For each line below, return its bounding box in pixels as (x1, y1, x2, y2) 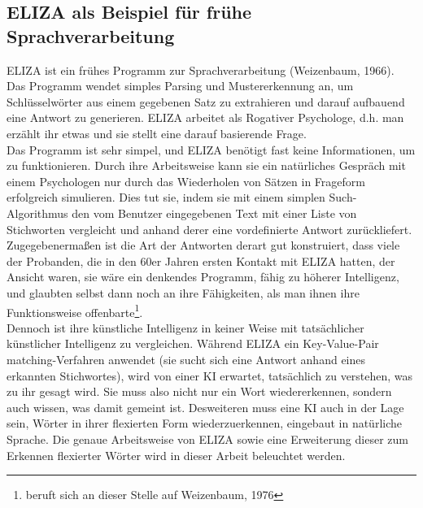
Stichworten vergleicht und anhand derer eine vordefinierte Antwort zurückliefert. (7, 220, 412, 237)
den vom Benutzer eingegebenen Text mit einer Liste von (72, 204, 357, 221)
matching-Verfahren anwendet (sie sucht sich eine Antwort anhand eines (7, 350, 366, 367)
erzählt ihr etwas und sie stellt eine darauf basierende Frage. (7, 124, 307, 141)
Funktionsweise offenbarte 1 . (7, 301, 143, 320)
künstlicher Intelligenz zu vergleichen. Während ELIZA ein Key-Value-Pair (7, 335, 379, 352)
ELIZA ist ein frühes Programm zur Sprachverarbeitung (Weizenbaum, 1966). (7, 61, 395, 78)
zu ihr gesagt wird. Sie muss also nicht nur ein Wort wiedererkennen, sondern (7, 383, 392, 400)
